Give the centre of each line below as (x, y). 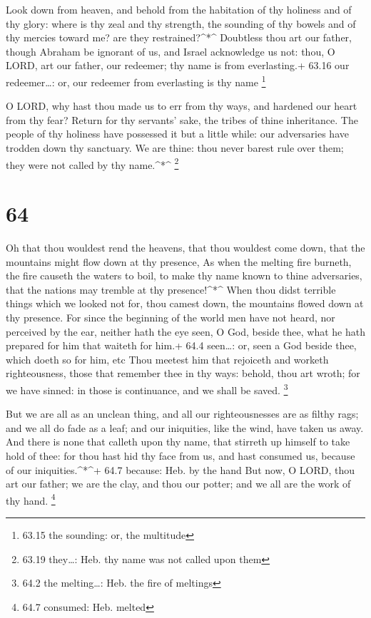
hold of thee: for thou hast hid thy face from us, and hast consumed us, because (181, 455)
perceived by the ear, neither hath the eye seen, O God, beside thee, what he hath (185, 331)
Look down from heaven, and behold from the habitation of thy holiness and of (179, 9)
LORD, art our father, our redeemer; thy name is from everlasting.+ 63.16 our (178, 65)
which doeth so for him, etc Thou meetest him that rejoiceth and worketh (167, 359)
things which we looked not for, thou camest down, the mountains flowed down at (185, 303)
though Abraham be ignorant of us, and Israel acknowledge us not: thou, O (171, 51)
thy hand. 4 (31, 499)
